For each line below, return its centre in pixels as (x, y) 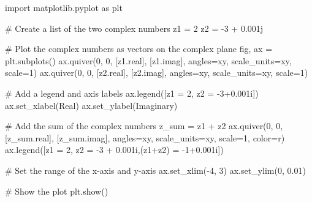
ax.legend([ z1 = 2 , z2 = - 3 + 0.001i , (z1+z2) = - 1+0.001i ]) (114, 150)
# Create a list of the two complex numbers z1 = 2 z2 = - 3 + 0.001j (134, 28)
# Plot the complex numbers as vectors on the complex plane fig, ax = (139, 49)
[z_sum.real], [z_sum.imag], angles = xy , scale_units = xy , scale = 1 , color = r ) (145, 137)
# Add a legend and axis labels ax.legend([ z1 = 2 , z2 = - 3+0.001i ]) (132, 93)
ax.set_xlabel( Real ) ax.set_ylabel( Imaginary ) (91, 105)
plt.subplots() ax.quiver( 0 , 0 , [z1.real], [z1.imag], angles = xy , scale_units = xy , (148, 60)
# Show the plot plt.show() (57, 191)
